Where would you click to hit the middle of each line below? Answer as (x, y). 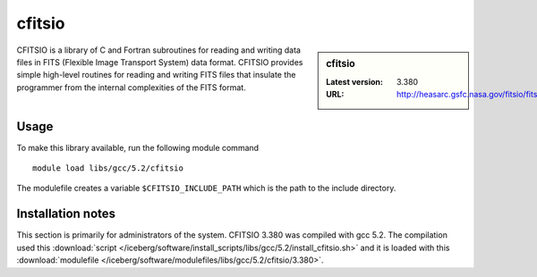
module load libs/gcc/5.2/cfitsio (108, 168)
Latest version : (355, 81)
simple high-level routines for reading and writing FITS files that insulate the (156, 75)
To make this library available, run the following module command (138, 147)
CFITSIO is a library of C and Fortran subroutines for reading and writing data (159, 50)
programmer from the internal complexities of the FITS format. (131, 87)
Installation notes (66, 214)
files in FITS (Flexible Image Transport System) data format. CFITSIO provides (160, 62)
